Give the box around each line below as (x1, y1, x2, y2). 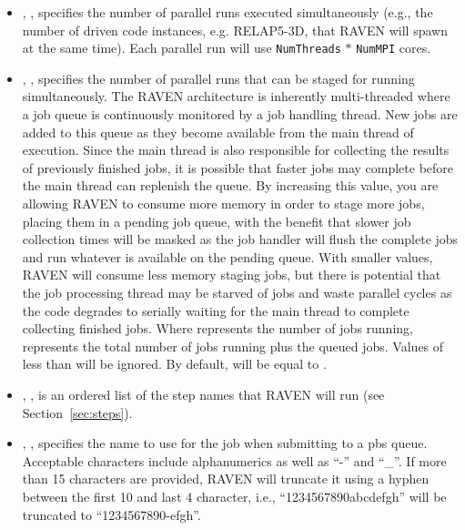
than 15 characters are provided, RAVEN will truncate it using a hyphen (22, 469, 430, 488)
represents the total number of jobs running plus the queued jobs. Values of (22, 336, 444, 355)
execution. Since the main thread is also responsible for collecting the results (22, 140, 450, 159)
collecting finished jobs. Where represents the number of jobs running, (22, 319, 413, 338)
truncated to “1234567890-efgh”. (22, 505, 201, 524)
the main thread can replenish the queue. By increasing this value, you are (22, 176, 439, 195)
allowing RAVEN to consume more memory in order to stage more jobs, (22, 194, 425, 212)
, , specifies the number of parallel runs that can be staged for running (22, 68, 415, 87)
